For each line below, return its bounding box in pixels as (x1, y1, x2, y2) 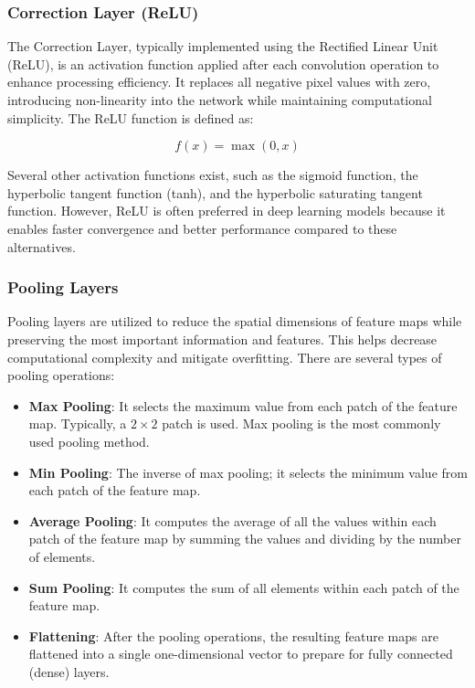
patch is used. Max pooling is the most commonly (162, 414, 441, 433)
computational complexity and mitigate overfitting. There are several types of (7, 347, 442, 366)
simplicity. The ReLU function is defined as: (7, 108, 254, 127)
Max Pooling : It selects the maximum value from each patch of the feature (28, 396, 458, 415)
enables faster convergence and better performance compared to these (7, 218, 397, 238)
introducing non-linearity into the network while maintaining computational (7, 90, 432, 109)
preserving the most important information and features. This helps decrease (7, 329, 438, 348)
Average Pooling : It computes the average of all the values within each (28, 511, 437, 530)
